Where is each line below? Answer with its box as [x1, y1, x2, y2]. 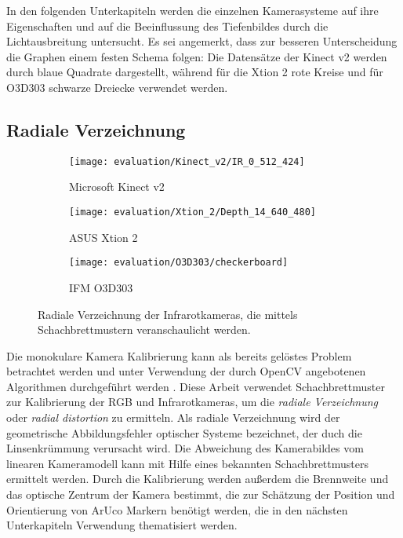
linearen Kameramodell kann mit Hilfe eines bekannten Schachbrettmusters [6, 455, 369, 471]
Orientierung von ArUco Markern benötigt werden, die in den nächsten [6, 501, 348, 518]
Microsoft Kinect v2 [69, 178, 165, 195]
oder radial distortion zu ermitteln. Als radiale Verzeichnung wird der [6, 409, 340, 426]
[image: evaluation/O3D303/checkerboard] [69, 257, 289, 269]
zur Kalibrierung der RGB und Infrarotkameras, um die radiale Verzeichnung [6, 393, 379, 410]
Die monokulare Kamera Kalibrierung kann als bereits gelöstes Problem [6, 347, 352, 364]
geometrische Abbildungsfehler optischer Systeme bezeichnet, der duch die [6, 424, 362, 441]
